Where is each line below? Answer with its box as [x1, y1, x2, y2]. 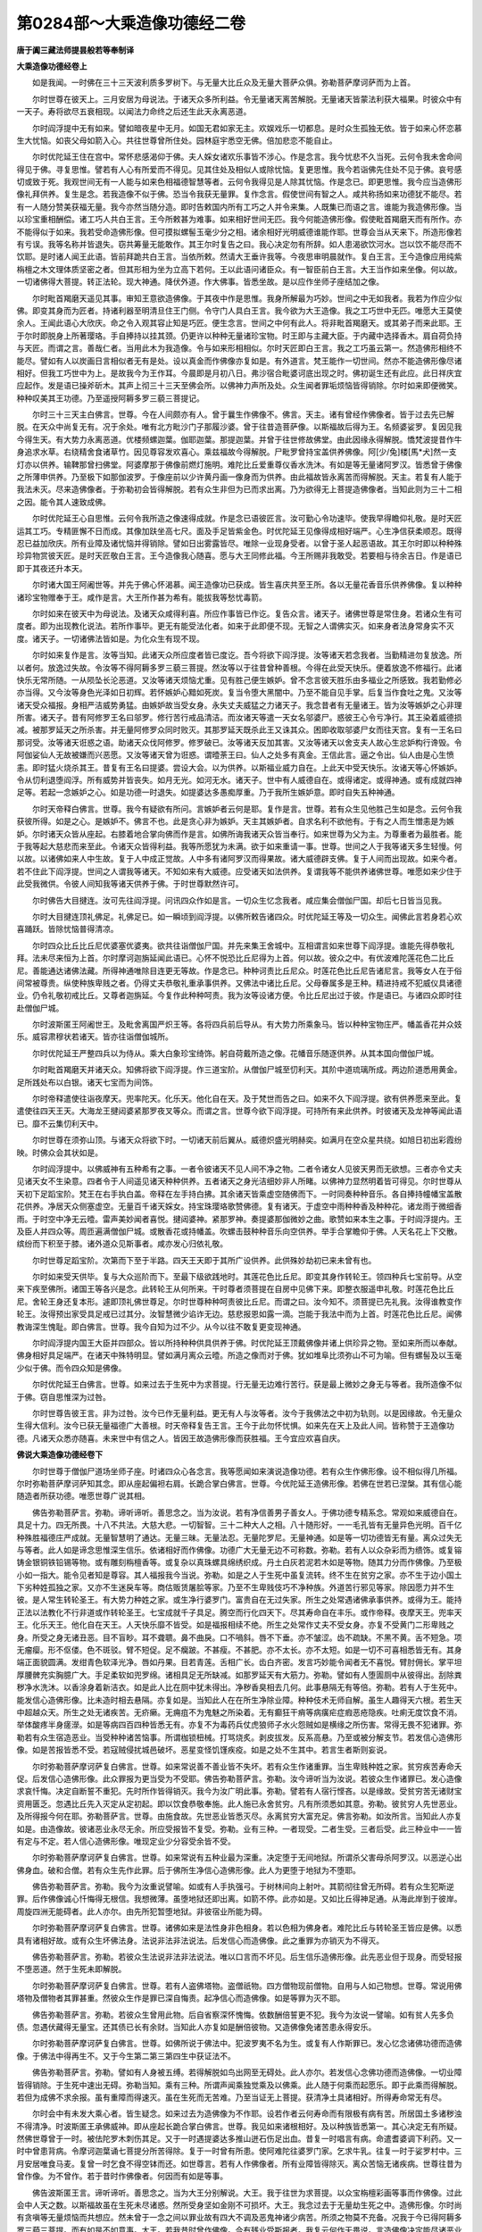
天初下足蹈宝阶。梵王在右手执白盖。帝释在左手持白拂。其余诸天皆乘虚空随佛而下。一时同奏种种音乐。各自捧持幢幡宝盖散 [16, 1188, 462, 1199]
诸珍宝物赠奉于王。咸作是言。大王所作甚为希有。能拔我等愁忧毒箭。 [16, 592, 267, 603]
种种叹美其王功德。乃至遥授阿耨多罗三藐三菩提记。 [16, 393, 204, 404]
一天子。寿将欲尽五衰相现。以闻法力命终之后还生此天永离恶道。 [16, 106, 252, 117]
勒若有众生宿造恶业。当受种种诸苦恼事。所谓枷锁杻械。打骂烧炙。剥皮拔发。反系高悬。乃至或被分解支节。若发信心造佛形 [16, 1732, 462, 1743]
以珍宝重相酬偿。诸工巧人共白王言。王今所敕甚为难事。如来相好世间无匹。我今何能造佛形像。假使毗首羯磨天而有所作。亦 [16, 214, 462, 225]
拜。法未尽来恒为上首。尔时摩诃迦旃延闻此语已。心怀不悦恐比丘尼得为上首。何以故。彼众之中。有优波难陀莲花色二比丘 [16, 953, 454, 963]
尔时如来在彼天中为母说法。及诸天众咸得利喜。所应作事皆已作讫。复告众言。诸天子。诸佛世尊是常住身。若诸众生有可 [31, 608, 462, 619]
